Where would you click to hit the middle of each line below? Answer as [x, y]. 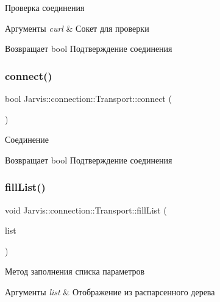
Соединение [27, 139]
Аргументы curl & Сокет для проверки [77, 28]
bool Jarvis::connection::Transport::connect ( [88, 98]
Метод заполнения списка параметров [75, 271]
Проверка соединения [45, 7]
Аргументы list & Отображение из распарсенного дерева [110, 291]
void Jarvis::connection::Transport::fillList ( [86, 210]
